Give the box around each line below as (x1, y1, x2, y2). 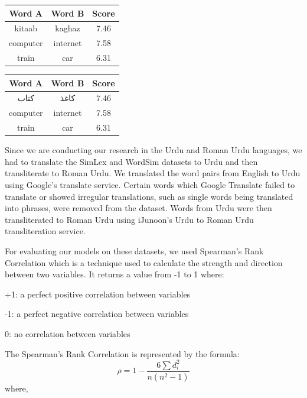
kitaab (14, 22, 38, 34)
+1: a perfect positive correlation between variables (5, 287, 191, 300)
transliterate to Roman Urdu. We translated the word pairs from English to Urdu (5, 167, 301, 179)
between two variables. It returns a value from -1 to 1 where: (5, 268, 224, 280)
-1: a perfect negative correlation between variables (5, 308, 189, 320)
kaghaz (55, 22, 80, 34)
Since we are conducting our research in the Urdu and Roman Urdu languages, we (5, 144, 302, 156)
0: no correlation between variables (5, 327, 130, 339)
